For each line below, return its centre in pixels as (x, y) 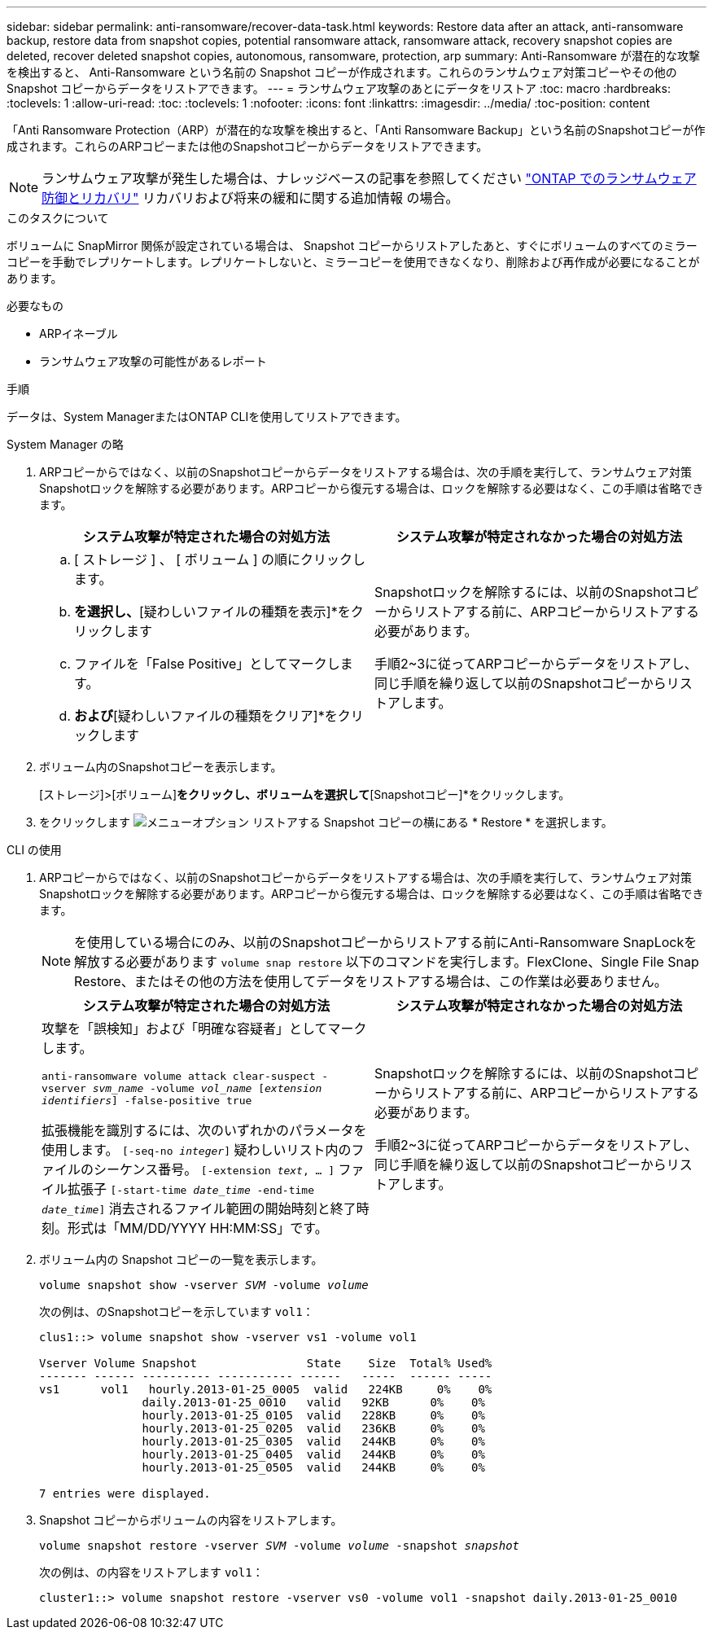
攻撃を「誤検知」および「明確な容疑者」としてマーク (204, 1029)
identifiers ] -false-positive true (147, 1101)
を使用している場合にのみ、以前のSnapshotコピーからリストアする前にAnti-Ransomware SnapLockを (386, 942)
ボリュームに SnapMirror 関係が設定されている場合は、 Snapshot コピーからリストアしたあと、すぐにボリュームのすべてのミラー (352, 246)
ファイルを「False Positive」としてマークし (207, 664)
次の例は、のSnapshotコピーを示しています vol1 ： (177, 1311)
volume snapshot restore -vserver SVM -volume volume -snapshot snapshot (280, 1546)
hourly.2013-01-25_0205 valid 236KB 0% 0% (313, 1428)
